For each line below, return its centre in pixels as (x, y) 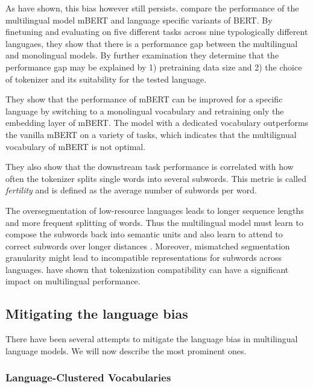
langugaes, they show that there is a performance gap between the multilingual (152, 43)
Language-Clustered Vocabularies (88, 377)
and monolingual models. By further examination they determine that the (142, 55)
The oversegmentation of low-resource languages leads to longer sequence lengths (155, 210)
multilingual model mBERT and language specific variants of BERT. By (139, 20)
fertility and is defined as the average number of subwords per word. (131, 190)
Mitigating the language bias (97, 314)
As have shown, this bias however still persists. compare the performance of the (152, 8)
